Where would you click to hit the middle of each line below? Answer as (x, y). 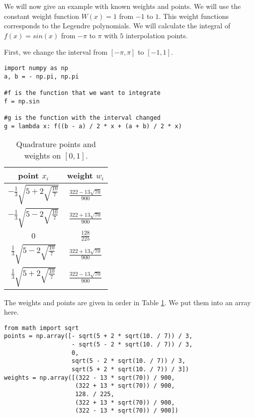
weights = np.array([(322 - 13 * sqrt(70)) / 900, (89, 377)
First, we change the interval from (56, 52)
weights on (42, 156)
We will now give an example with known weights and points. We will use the (123, 6)
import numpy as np (36, 68)
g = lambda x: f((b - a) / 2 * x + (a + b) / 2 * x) (93, 126)
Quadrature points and (56, 144)
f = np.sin (22, 101)
